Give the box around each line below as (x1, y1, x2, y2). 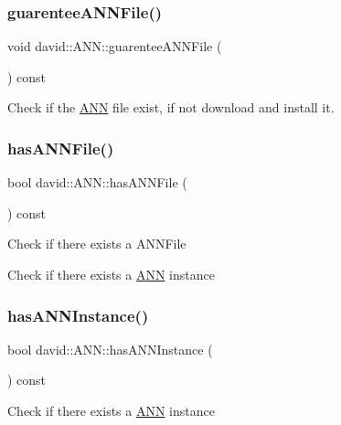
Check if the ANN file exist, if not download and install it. (7, 98, 335, 117)
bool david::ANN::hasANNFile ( (7, 173, 187, 192)
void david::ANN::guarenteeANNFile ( (7, 37, 222, 56)
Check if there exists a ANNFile (7, 234, 186, 253)
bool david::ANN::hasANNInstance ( (7, 339, 213, 358)
